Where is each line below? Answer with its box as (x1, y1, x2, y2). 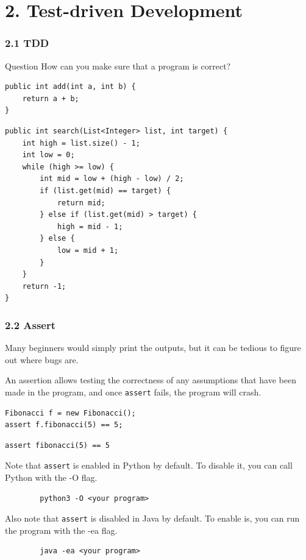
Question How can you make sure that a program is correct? (5, 59, 231, 72)
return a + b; (22, 94, 79, 103)
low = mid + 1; (57, 246, 119, 255)
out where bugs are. (5, 353, 79, 366)
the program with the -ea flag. (5, 523, 118, 536)
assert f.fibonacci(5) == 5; (5, 420, 123, 430)
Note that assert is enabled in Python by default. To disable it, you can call (5, 459, 293, 472)
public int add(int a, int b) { (5, 82, 136, 91)
